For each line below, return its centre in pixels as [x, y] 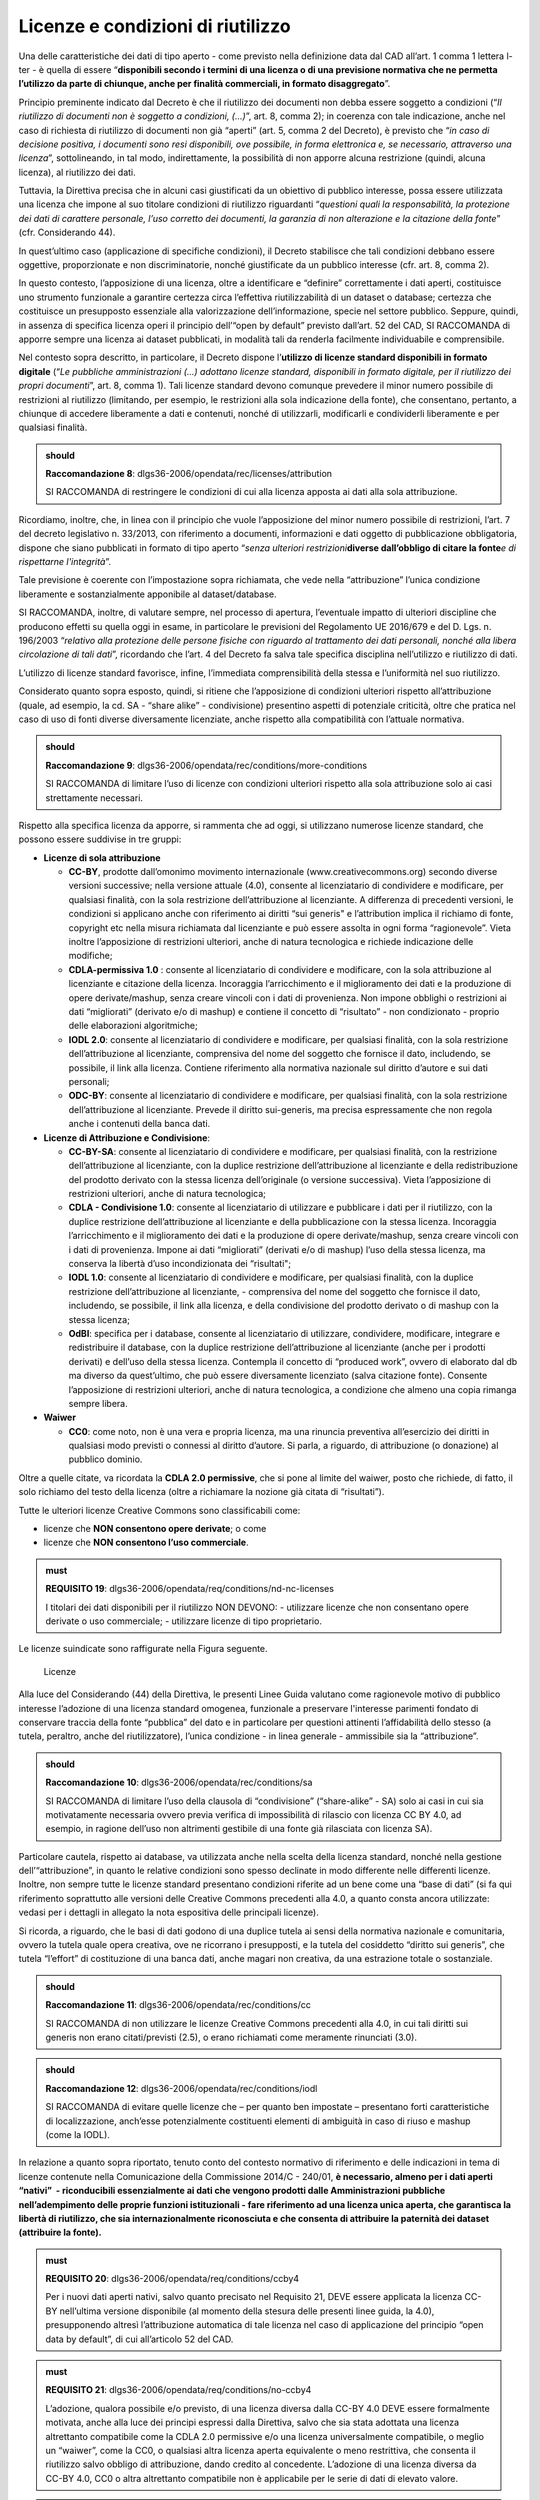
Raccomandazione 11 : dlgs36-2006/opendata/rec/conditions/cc [178, 2005]
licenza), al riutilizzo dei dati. [77, 172]
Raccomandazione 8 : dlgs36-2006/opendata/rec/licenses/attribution [189, 474]
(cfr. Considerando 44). [67, 232]
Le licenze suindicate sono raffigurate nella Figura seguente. [143, 1649]
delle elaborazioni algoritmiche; [133, 1026]
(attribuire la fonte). [60, 2232]
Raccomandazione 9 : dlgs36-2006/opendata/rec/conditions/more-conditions [206, 765]
